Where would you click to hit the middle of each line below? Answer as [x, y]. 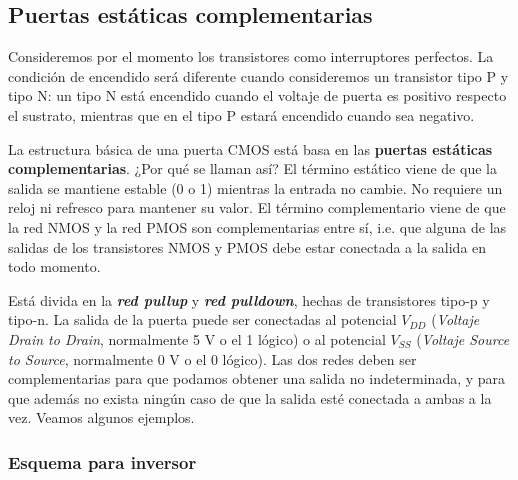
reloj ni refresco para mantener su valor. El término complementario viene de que [257, 207]
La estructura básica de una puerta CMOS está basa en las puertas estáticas [250, 148]
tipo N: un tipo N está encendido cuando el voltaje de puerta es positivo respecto [257, 95]
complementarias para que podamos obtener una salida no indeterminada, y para [257, 378]
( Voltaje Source [463, 338]
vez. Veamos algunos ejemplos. [101, 417]
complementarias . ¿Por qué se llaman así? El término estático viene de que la [252, 168]
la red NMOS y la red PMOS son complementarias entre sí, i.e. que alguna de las [257, 226]
